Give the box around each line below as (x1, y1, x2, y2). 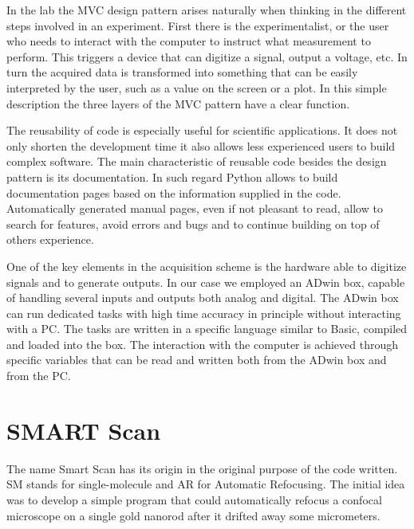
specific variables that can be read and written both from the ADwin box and (6, 351, 387, 368)
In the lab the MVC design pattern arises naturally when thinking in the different (6, 2, 407, 18)
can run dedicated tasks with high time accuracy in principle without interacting (6, 304, 401, 321)
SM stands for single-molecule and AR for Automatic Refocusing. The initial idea (6, 476, 405, 492)
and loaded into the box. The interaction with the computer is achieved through (6, 335, 398, 352)
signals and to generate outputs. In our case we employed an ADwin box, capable (6, 273, 405, 290)
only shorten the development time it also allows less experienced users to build (6, 137, 396, 154)
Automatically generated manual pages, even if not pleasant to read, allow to (6, 200, 383, 217)
